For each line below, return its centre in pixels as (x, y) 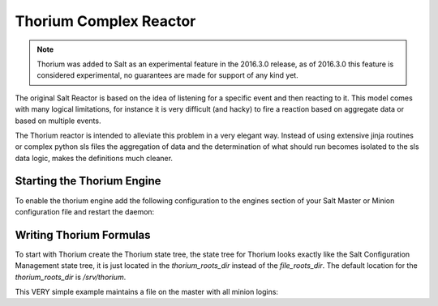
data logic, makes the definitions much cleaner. (94, 158)
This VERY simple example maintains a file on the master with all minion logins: (147, 292)
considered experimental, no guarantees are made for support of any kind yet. (168, 75)
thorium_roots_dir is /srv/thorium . (71, 277)
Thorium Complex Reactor (105, 21)
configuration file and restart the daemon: (85, 211)
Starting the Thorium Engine (88, 181)
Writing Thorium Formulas (83, 235)
